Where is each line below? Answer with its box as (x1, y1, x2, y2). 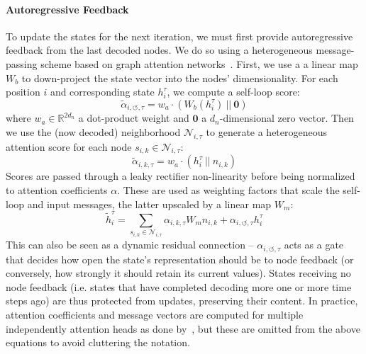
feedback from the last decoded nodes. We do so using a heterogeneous (6, 42, 313, 57)
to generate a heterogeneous (206, 124, 328, 139)
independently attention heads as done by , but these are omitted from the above (6, 321, 361, 336)
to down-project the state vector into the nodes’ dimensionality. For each (21, 70, 338, 85)
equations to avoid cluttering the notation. (6, 335, 190, 350)
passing (6, 56, 38, 71)
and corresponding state (50, 84, 155, 99)
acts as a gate (284, 237, 344, 252)
